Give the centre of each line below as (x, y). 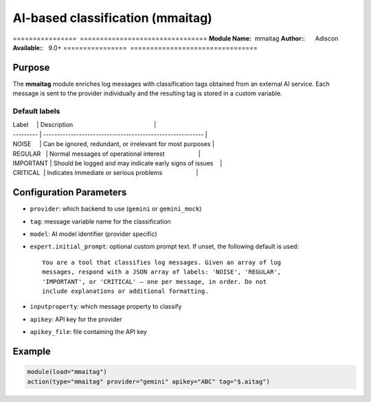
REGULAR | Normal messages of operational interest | (106, 154)
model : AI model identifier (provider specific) (93, 234)
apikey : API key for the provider (76, 319)
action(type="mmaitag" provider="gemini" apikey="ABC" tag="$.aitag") (149, 381)
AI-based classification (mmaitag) (112, 18)
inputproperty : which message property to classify (106, 307)
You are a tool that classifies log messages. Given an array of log (162, 262)
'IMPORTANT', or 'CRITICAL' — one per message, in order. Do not (155, 282)
